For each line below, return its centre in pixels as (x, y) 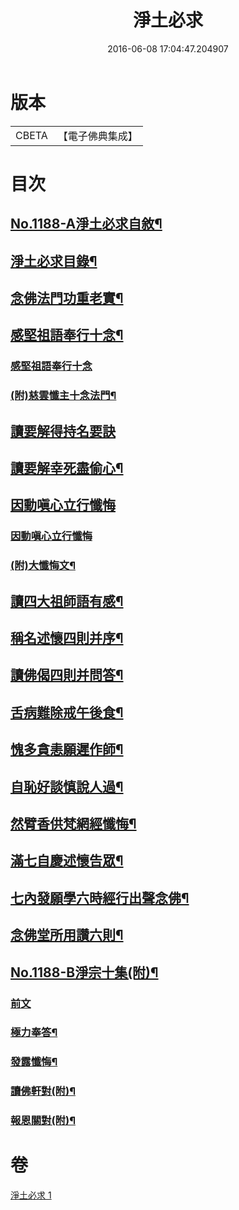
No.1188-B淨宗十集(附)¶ (84, 972)
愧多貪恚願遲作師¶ (67, 749)
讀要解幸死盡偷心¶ (67, 468)
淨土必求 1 (31, 1195)
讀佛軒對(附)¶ (43, 1091)
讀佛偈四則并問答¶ (67, 675)
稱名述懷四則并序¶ (67, 638)
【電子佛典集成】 (97, 136)
